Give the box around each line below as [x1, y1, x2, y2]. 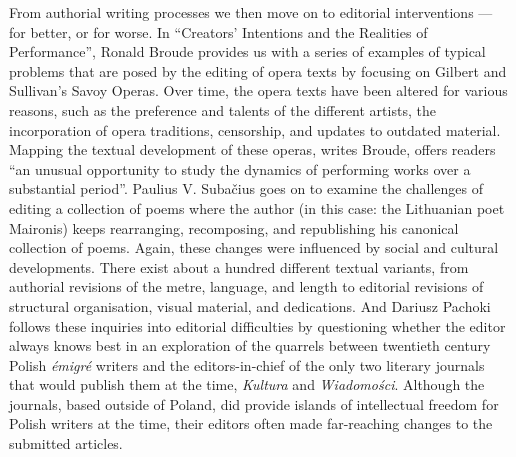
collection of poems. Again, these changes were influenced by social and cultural [9, 237, 499, 258]
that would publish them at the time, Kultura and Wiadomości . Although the [9, 374, 485, 395]
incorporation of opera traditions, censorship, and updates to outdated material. [9, 119, 501, 140]
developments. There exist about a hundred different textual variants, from [9, 256, 469, 277]
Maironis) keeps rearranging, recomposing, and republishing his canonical [9, 217, 459, 238]
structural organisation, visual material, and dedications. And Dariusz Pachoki [9, 295, 491, 316]
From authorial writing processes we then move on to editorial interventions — [9, 2, 493, 22]
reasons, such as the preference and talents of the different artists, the [9, 99, 436, 120]
